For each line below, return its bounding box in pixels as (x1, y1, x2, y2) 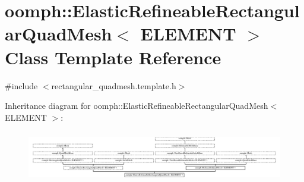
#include (5, 79, 38, 92)
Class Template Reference (5, 45, 221, 69)
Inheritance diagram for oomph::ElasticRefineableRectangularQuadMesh (5, 99, 268, 112)
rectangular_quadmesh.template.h (51, 79, 176, 92)
